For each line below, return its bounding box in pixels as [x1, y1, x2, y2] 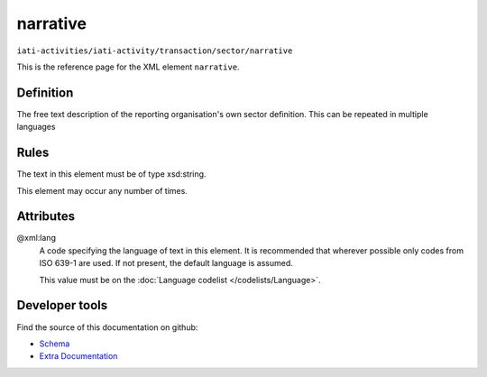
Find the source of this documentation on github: [16, 321, 198, 333]
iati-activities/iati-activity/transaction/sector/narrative [16, 45, 293, 56]
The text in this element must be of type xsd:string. [16, 169, 207, 179]
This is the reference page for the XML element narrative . [16, 61, 240, 72]
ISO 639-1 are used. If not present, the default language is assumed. [39, 258, 293, 269]
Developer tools [16, 298, 108, 313]
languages [16, 122, 56, 133]
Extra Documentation [39, 351, 118, 362]
